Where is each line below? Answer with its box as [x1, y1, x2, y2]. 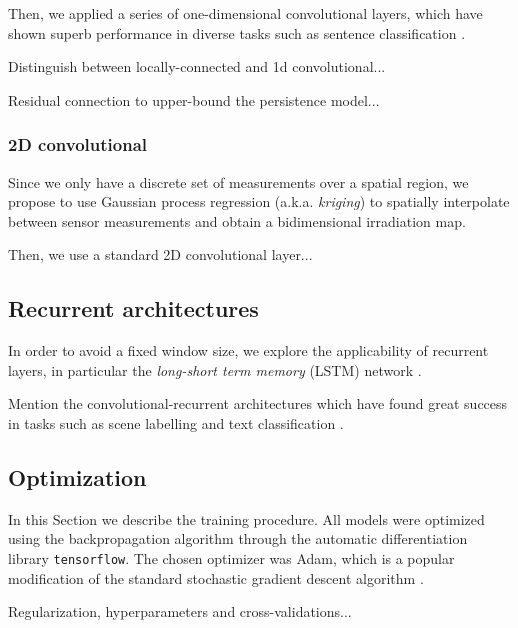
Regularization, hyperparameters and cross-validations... [8, 601, 352, 622]
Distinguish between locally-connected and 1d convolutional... [8, 56, 386, 77]
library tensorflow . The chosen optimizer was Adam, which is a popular [8, 547, 455, 568]
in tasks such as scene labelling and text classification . [8, 412, 344, 433]
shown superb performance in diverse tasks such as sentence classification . [8, 22, 466, 43]
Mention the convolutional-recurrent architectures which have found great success [8, 393, 508, 414]
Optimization [8, 461, 147, 492]
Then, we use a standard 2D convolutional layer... [8, 244, 313, 265]
